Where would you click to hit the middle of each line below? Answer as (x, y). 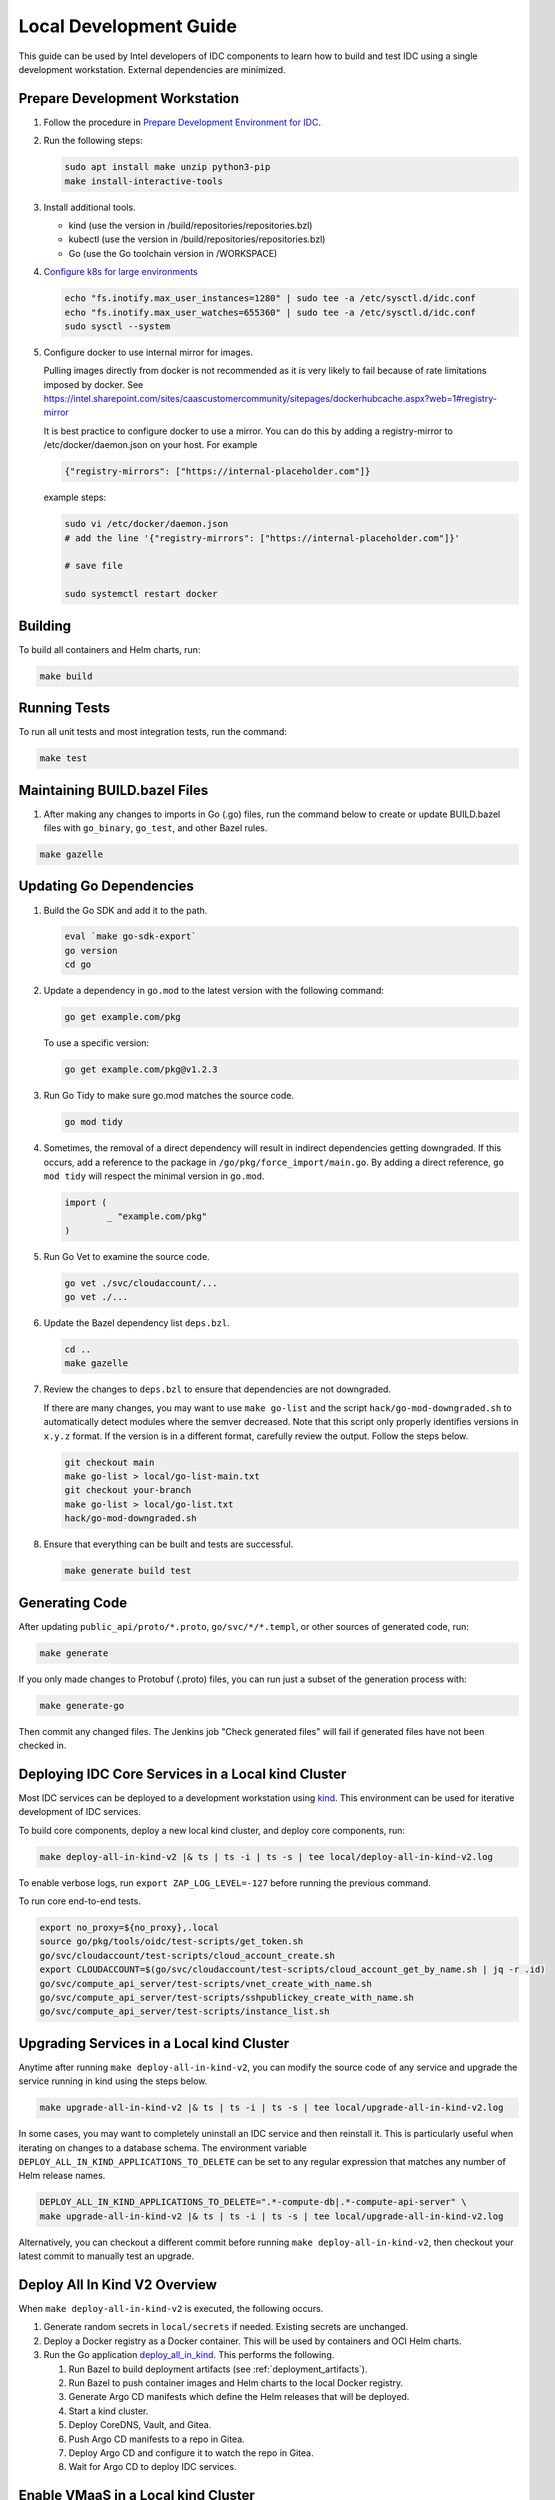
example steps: (75, 497)
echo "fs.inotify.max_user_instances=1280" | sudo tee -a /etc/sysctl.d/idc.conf (270, 298)
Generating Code (73, 1602)
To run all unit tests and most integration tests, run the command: (152, 732)
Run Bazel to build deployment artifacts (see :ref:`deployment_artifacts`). (218, 2369)
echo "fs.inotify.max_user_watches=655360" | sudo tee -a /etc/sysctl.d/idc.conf (270, 312)
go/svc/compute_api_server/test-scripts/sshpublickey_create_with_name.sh (227, 1997)
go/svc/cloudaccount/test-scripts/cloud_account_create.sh (187, 1955)
